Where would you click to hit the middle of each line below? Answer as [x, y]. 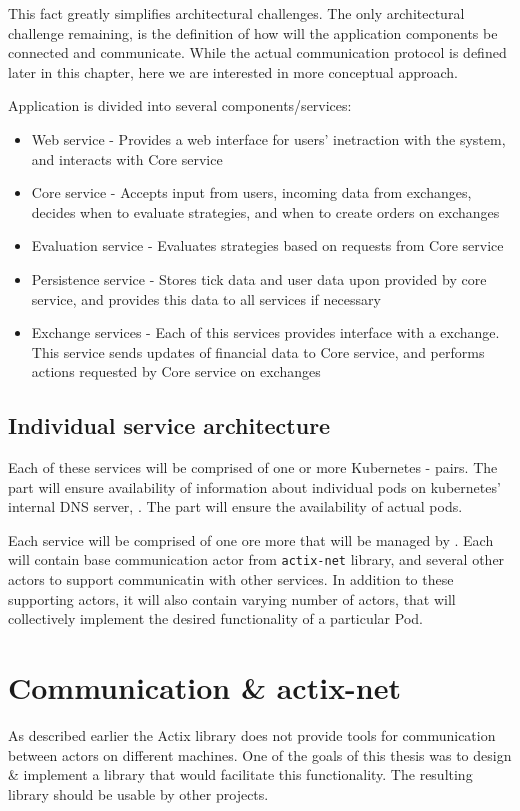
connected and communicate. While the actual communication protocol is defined [257, 52]
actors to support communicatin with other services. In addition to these [231, 579]
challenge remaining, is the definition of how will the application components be [253, 32]
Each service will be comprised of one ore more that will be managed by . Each [251, 539]
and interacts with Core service [127, 158]
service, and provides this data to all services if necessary [206, 298]
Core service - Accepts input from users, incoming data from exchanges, [251, 192]
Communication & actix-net [205, 687]
